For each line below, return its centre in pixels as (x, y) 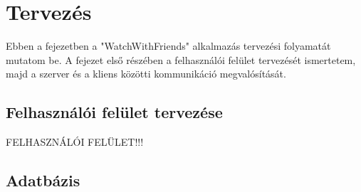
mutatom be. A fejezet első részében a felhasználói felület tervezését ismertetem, (181, 59)
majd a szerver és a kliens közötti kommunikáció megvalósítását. (146, 74)
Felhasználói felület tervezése (114, 112)
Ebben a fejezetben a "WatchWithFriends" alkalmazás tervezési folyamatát (168, 46)
